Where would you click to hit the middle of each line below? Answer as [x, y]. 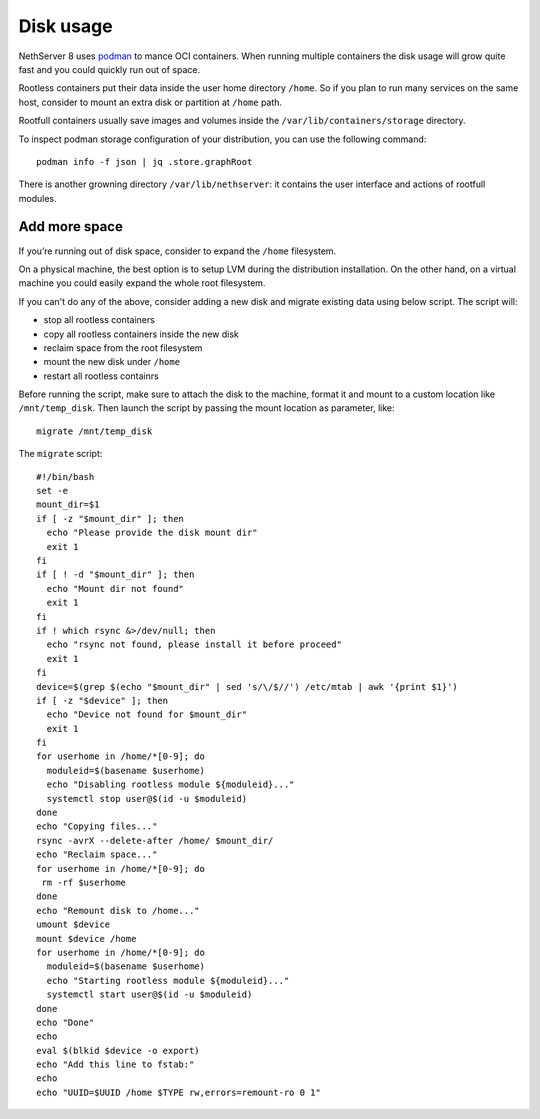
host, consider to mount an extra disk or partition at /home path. [150, 102]
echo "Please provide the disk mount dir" [152, 533]
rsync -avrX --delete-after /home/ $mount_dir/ [155, 840]
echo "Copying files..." [97, 826]
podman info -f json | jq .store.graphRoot [144, 161]
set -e [52, 491]
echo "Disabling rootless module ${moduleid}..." [170, 784]
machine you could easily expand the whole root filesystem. [142, 283]
